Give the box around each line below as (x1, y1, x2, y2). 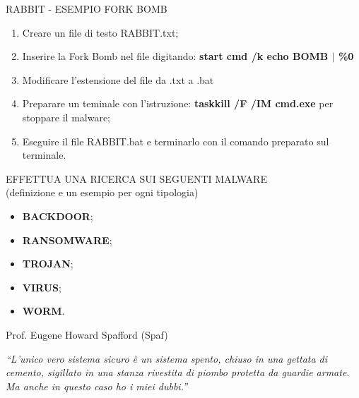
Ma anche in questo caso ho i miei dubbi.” (6, 378, 188, 393)
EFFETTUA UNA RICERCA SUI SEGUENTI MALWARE (6, 171, 267, 186)
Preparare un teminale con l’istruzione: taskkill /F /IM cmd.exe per (22, 96, 334, 111)
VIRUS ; (22, 279, 61, 294)
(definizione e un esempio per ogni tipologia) (6, 185, 199, 200)
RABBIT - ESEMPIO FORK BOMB (6, 1, 167, 16)
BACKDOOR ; (22, 208, 93, 223)
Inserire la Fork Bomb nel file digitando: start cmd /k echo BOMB (22, 49, 329, 64)
